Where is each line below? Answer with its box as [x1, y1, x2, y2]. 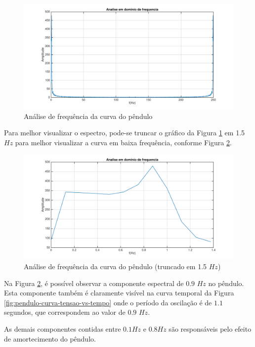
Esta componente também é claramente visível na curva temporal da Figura [4, 288, 234, 298]
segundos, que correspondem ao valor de [4, 307, 126, 317]
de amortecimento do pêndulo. [4, 333, 96, 344]
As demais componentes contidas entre [4, 323, 121, 334]
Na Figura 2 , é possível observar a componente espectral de [4, 278, 184, 288]
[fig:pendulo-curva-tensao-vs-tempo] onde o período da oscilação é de [4, 297, 212, 307]
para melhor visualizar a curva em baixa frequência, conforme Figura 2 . [15, 137, 232, 147]
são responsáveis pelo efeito [169, 323, 252, 334]
